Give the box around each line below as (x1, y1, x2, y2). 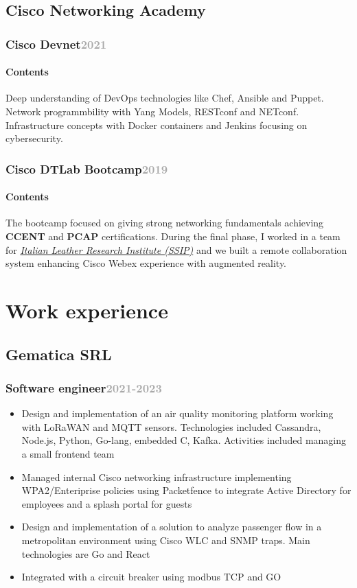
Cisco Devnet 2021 (5, 35, 107, 52)
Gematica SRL (5, 343, 112, 364)
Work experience (5, 296, 168, 324)
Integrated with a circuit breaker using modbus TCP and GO (21, 569, 281, 584)
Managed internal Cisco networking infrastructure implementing (21, 469, 292, 484)
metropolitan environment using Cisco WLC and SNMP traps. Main (21, 532, 310, 547)
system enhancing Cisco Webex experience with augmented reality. (5, 256, 287, 270)
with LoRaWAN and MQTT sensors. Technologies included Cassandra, (21, 419, 321, 434)
